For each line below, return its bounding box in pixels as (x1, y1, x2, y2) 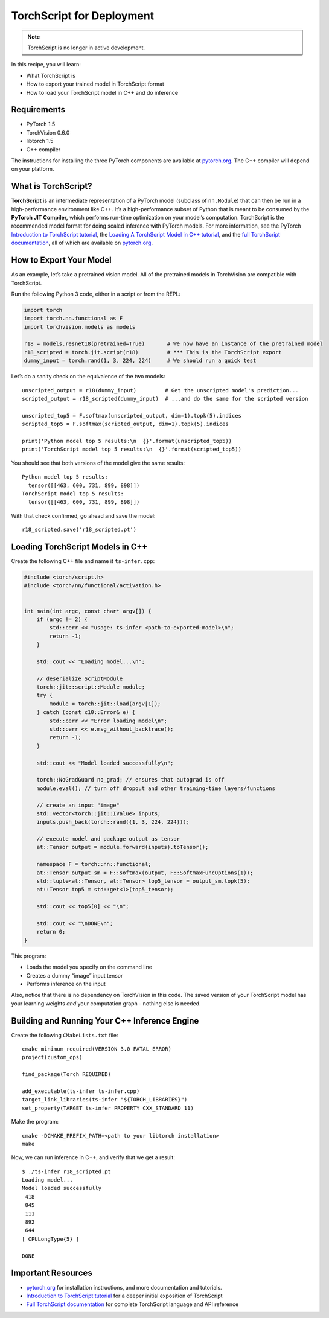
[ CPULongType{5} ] (22, 1235, 80, 1243)
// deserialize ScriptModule (36, 675, 123, 682)
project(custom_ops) (22, 1054, 83, 1061)
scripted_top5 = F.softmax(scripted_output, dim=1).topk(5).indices (22, 421, 229, 428)
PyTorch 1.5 (26, 121, 56, 128)
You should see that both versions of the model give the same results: (11, 459, 185, 466)
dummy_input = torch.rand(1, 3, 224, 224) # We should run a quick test (24, 357, 257, 365)
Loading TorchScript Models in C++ (11, 541, 148, 552)
